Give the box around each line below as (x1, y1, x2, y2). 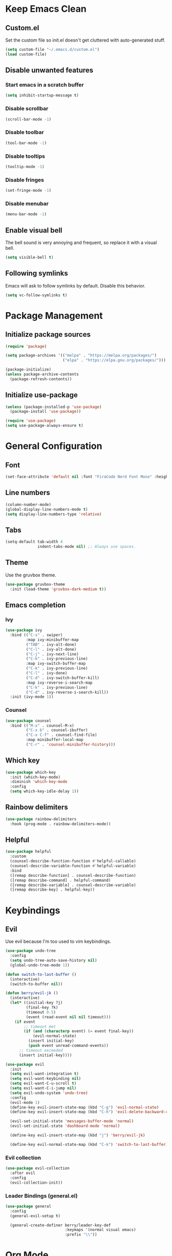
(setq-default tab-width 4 (5, 539, 63, 545)
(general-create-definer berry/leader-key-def (10, 1223, 111, 1228)
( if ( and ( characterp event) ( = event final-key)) (24, 1028, 134, 1034)
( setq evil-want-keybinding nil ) (10, 1076, 81, 1081)
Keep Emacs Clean (5, 3, 87, 15)
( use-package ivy (5, 628, 42, 633)
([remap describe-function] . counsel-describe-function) (10, 873, 137, 878)
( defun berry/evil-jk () (5, 991, 58, 996)
